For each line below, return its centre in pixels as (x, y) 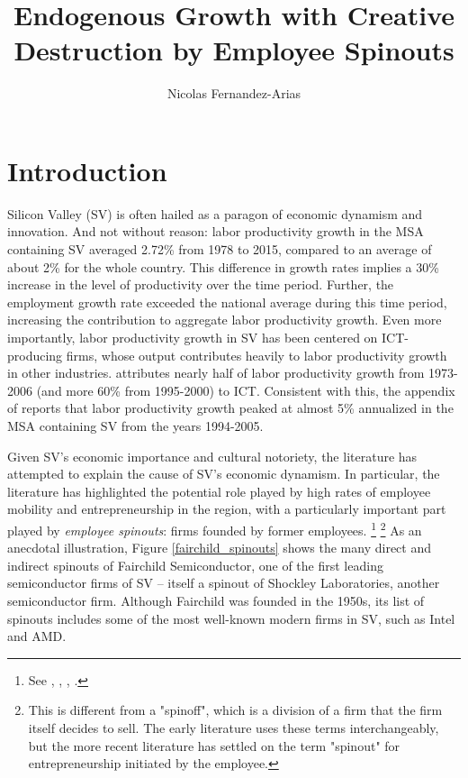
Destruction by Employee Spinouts (234, 50)
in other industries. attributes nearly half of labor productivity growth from (216, 373)
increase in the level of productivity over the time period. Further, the (201, 284)
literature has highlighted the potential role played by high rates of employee (219, 491)
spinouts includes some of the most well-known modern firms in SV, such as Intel (231, 618)
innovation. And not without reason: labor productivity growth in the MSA (216, 231)
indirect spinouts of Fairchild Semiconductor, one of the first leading (195, 565)
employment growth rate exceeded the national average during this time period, (227, 302)
